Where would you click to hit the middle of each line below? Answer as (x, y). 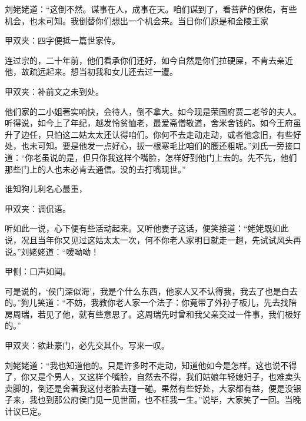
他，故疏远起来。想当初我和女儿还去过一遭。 (91, 72)
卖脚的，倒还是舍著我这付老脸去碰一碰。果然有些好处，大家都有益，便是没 (149, 388)
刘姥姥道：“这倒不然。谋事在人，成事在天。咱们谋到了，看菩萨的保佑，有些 (151, 9)
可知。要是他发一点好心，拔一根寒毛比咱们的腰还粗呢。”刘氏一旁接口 (169, 146)
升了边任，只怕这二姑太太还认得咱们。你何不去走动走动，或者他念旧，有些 (149, 134)
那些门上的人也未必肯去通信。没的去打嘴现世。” (95, 169)
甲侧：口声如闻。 (38, 271)
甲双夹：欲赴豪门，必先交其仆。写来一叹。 (87, 345)
